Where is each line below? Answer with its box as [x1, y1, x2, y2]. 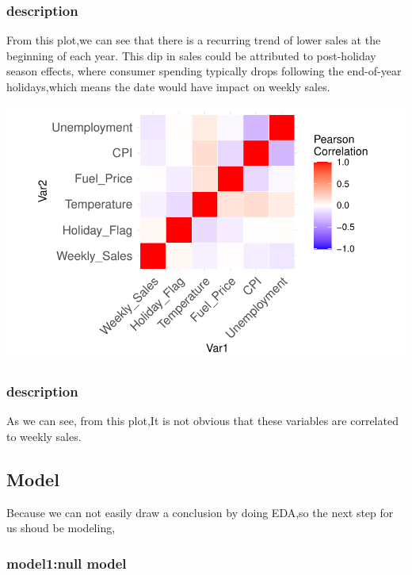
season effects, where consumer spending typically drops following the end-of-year [6, 63, 402, 79]
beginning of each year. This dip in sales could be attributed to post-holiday [6, 47, 376, 63]
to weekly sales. [6, 427, 82, 444]
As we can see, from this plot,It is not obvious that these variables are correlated [6, 412, 399, 429]
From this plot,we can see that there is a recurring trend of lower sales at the [6, 32, 381, 48]
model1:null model [6, 553, 127, 573]
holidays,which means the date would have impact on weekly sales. [6, 79, 330, 94]
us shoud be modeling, [6, 519, 116, 536]
